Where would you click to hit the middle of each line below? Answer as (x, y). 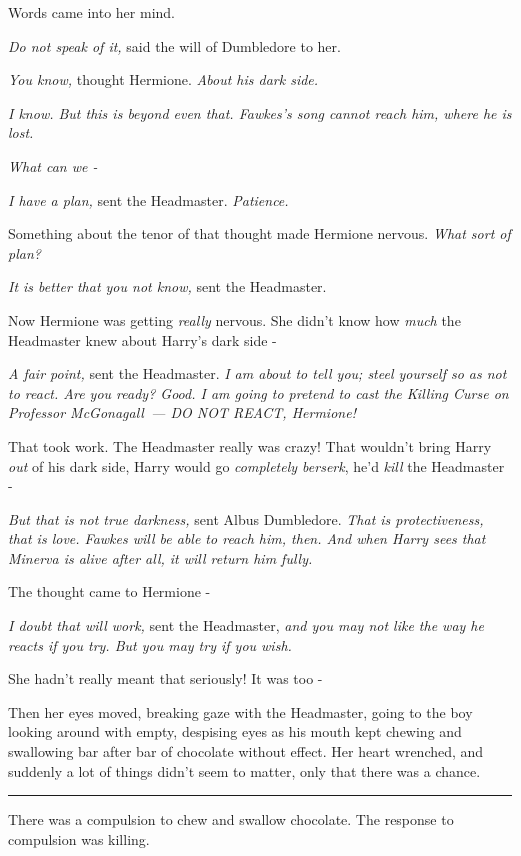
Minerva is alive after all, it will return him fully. (160, 557)
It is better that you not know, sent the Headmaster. (167, 286)
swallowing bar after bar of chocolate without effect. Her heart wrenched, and (246, 751)
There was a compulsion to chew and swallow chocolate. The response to (231, 819)
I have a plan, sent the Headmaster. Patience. (148, 199)
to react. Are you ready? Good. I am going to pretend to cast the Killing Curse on (258, 392)
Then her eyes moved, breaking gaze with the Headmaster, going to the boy (240, 711)
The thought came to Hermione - (109, 591)
